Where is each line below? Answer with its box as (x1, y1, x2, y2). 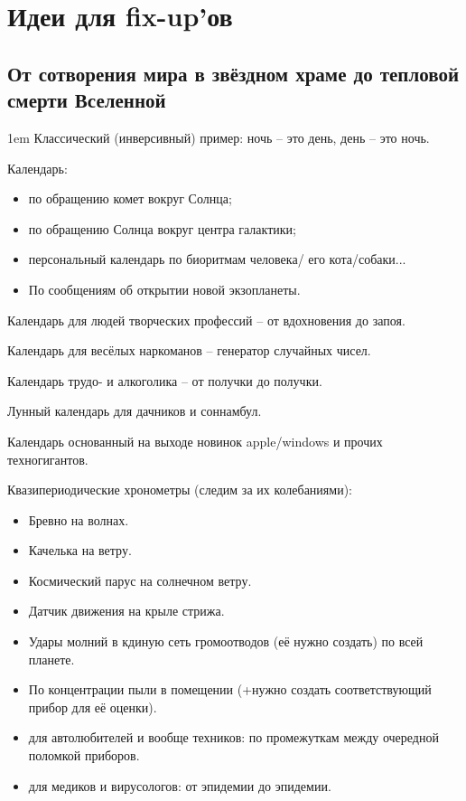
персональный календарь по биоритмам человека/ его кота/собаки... (28, 250, 406, 269)
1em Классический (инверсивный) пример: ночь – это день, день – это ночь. (7, 127, 430, 146)
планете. (28, 649, 75, 668)
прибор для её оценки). (28, 697, 157, 716)
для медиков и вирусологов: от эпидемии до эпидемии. (28, 776, 331, 795)
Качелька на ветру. (28, 541, 132, 560)
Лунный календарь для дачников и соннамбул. (7, 401, 262, 420)
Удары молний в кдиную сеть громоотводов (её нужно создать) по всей (28, 632, 424, 651)
